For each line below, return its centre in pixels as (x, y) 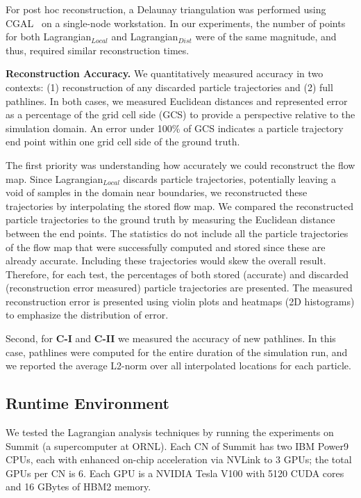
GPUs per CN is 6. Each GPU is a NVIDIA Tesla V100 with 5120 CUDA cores (175, 473)
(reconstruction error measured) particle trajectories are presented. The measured (179, 288)
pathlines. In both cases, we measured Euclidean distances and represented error (177, 101)
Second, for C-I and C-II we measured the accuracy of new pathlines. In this (171, 338)
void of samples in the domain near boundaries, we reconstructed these (157, 192)
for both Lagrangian (49, 37)
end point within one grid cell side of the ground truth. (123, 142)
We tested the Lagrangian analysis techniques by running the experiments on (170, 432)
